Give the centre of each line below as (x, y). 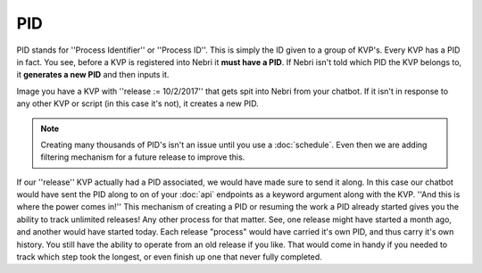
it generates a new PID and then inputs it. (93, 75)
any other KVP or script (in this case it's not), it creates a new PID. (137, 103)
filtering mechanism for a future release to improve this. (143, 157)
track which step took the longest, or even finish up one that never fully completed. (170, 257)
